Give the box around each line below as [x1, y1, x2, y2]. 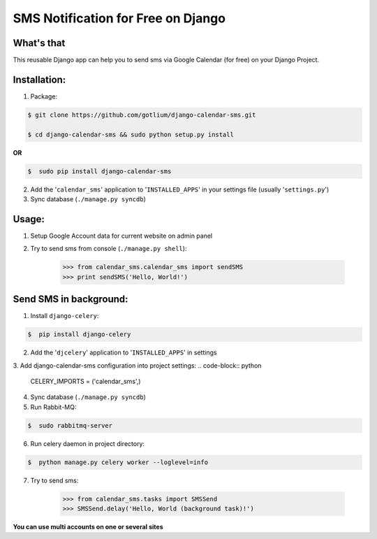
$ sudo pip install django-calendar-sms [27, 167, 172, 175]
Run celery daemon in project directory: [30, 439, 145, 447]
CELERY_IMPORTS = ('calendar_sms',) [30, 378, 141, 385]
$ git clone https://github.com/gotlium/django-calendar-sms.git [27, 110, 256, 119]
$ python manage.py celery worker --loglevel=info [27, 458, 209, 466]
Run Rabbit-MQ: [30, 403, 77, 411]
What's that [13, 37, 66, 49]
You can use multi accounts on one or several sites [13, 523, 163, 531]
